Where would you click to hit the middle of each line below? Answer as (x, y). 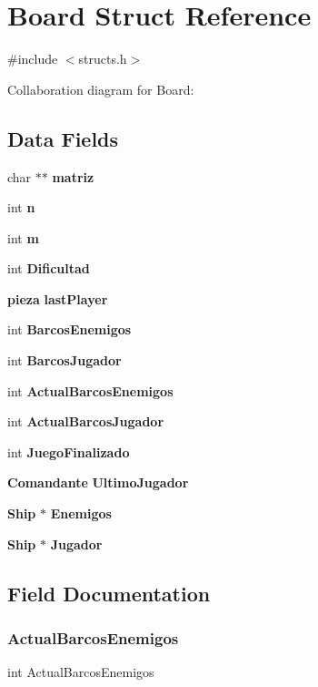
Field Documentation (109, 593)
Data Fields (63, 138)
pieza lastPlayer (58, 298)
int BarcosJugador (65, 360)
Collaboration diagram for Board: (101, 89)
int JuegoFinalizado (69, 451)
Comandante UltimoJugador (98, 482)
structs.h (103, 59)
